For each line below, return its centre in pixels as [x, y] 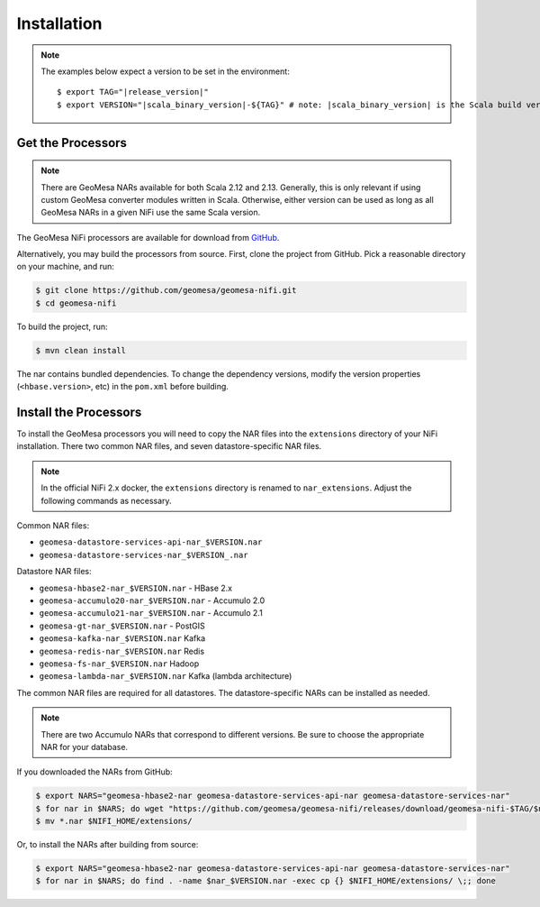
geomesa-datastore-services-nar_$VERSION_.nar [144, 555]
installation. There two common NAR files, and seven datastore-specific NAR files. [169, 446]
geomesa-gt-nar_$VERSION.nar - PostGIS [122, 626]
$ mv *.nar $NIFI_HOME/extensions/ [114, 821]
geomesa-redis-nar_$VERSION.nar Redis [122, 651]
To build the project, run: [62, 326]
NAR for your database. [85, 747]
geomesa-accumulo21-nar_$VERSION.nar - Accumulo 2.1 [151, 613]
